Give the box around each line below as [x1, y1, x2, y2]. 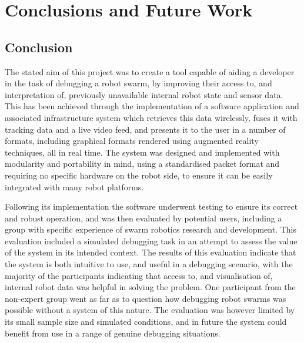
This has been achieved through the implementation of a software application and [5, 100, 299, 112]
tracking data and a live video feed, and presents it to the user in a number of [5, 123, 286, 135]
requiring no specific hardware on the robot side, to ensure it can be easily [5, 169, 273, 181]
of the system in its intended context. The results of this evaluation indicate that [5, 246, 296, 258]
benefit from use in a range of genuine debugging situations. [5, 327, 221, 339]
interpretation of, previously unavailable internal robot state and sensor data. [5, 88, 283, 100]
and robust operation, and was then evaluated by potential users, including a [5, 211, 282, 224]
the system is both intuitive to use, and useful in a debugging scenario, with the [5, 258, 293, 270]
